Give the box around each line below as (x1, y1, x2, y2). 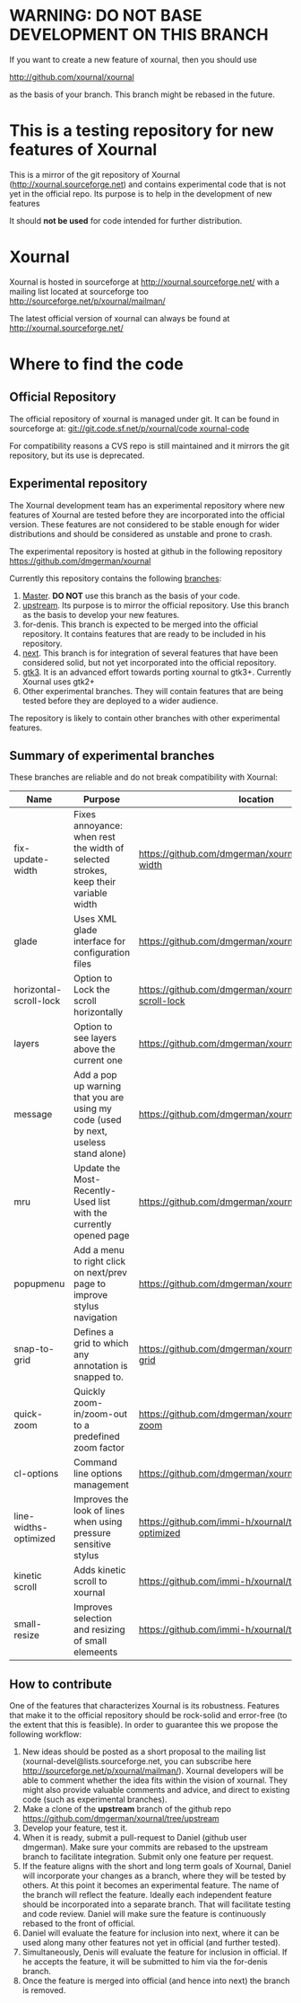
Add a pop (73, 1069, 118, 1081)
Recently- (73, 1185, 116, 1197)
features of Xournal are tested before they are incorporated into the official (9, 509, 285, 520)
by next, (73, 1125, 107, 1137)
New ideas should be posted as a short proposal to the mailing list (21, 1746, 266, 1757)
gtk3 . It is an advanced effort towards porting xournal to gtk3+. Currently (21, 666, 292, 677)
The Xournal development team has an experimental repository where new (9, 499, 285, 510)
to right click (73, 1255, 126, 1267)
